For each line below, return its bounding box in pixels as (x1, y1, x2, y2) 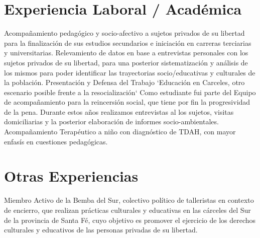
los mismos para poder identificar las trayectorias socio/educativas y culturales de (4, 67, 255, 77)
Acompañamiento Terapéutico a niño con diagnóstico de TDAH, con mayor (4, 126, 236, 137)
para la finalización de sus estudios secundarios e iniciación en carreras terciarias (4, 37, 251, 48)
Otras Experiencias (4, 166, 139, 186)
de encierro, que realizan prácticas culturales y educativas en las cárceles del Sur (4, 204, 251, 215)
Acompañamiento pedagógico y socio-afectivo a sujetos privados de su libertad (4, 28, 245, 38)
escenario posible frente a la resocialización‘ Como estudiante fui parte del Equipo (4, 87, 256, 97)
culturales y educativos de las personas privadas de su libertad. (4, 224, 198, 235)
